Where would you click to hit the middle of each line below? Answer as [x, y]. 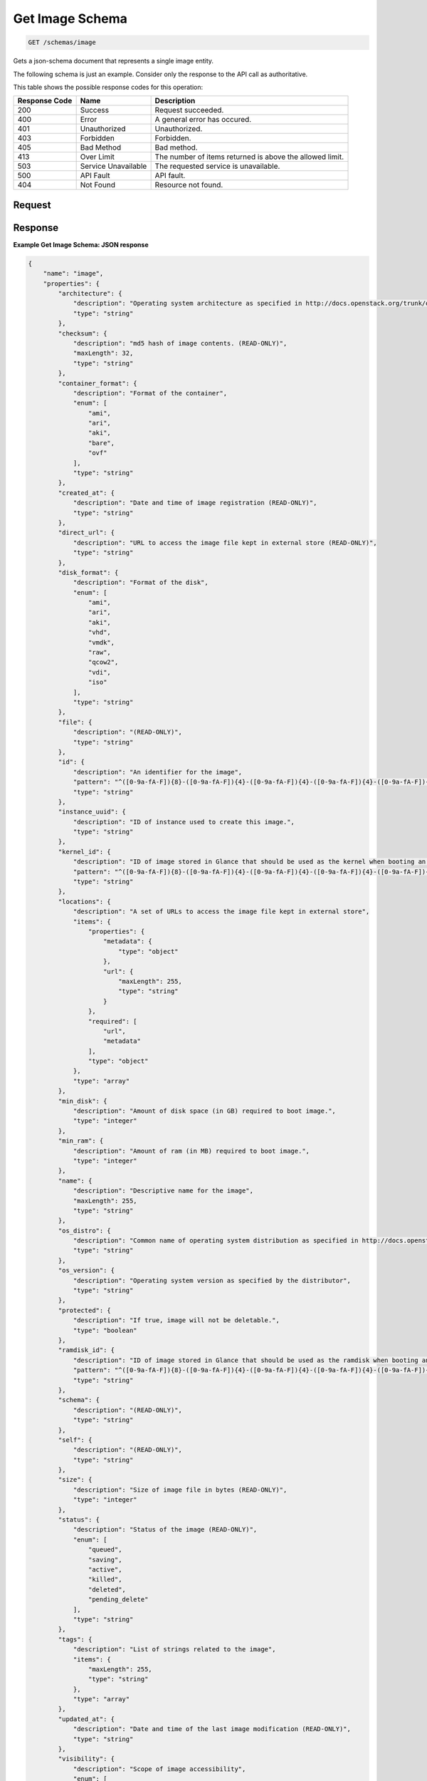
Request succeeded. [189, 110]
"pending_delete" [118, 1600]
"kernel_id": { [85, 852]
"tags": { [75, 1639]
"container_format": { [98, 383]
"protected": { [85, 1310]
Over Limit [97, 157]
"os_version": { [86, 1271]
